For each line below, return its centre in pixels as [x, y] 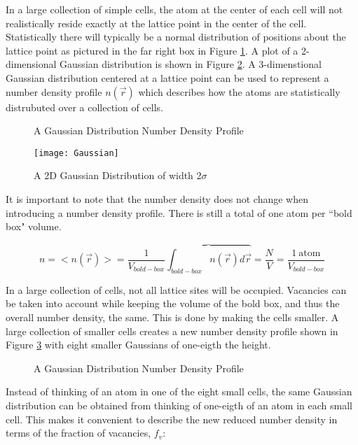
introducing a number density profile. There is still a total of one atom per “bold [179, 212]
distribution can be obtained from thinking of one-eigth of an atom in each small [179, 405]
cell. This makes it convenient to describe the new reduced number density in [172, 419]
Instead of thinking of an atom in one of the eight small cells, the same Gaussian [179, 391]
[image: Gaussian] [76, 153]
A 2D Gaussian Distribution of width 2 [118, 175]
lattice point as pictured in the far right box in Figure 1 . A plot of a [152, 50]
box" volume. [34, 226]
